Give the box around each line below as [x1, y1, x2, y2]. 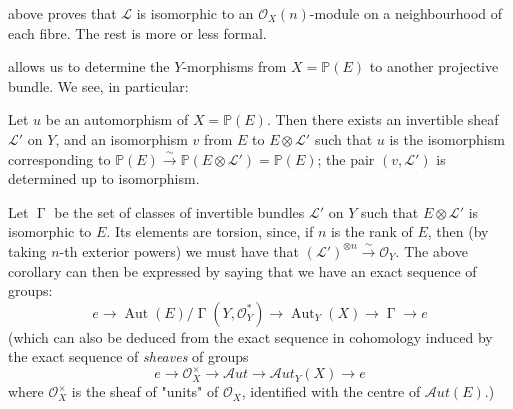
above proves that [8, 3, 117, 23]
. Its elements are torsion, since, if [106, 221, 314, 242]
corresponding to [8, 148, 111, 169]
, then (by [427, 221, 489, 242]
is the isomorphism [389, 128, 505, 149]
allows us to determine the [8, 56, 170, 77]
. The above [395, 240, 468, 261]
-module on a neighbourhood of [309, 3, 503, 23]
